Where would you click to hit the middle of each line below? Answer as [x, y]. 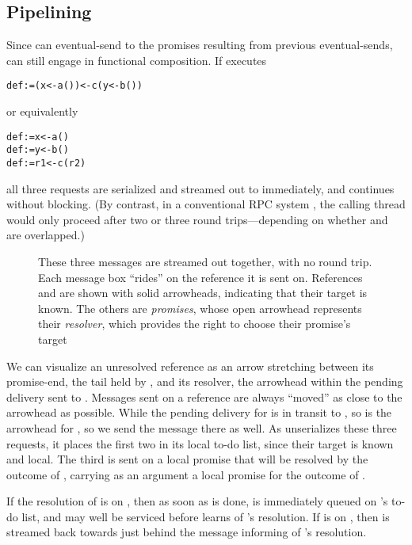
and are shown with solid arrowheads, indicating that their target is [203, 293]
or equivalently [42, 111]
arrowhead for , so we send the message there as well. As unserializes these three [202, 427]
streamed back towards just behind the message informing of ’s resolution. [187, 532]
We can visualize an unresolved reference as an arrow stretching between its [190, 366]
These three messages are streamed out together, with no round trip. [205, 261]
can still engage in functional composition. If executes [137, 60]
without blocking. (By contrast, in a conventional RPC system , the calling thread [206, 204]
